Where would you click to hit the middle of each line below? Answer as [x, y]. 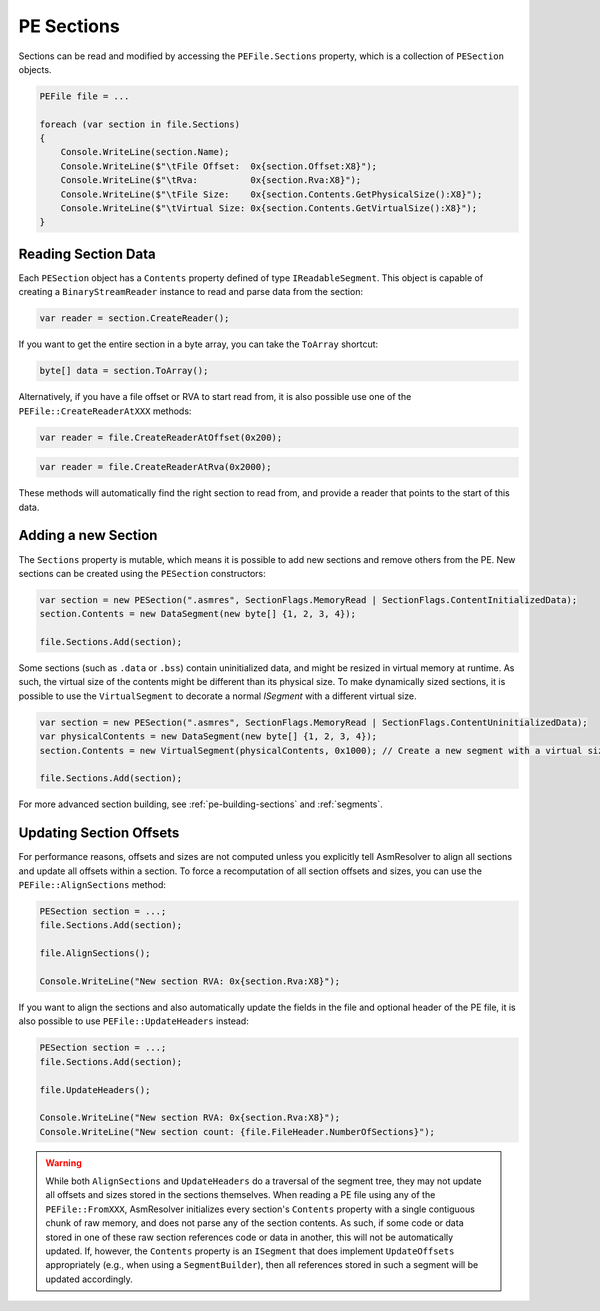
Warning [63, 1162]
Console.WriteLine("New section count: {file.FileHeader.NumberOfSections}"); [237, 1131]
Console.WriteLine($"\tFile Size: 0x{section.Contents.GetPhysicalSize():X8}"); [271, 194]
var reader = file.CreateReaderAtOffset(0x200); [161, 437]
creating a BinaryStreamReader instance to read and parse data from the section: [191, 292]
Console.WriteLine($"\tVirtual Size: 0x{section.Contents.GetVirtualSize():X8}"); [269, 208]
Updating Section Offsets [99, 833]
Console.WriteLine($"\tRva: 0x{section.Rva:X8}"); [211, 180]
